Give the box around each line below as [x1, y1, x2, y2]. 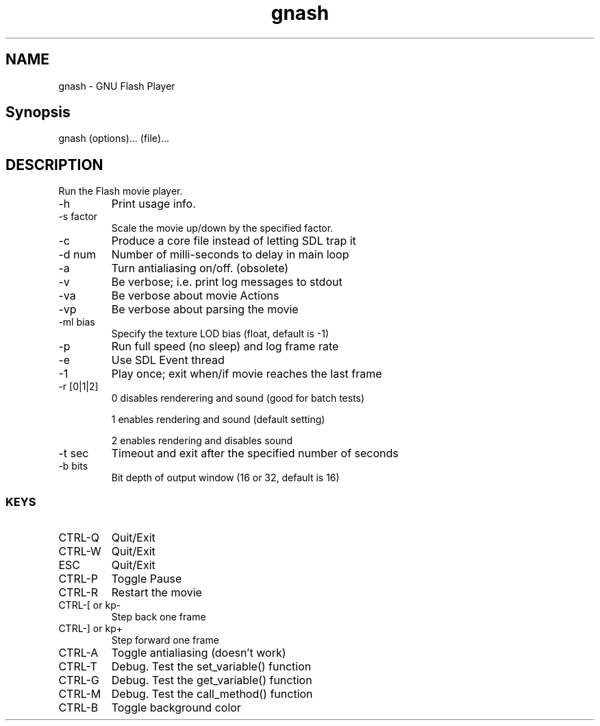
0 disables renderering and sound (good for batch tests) [111, 392, 365, 404]
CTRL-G [58, 673, 99, 688]
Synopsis [5, 104, 71, 121]
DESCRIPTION [5, 156, 103, 173]
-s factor [58, 210, 98, 223]
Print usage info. [111, 197, 196, 211]
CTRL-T [58, 660, 97, 674]
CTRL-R [58, 585, 99, 600]
